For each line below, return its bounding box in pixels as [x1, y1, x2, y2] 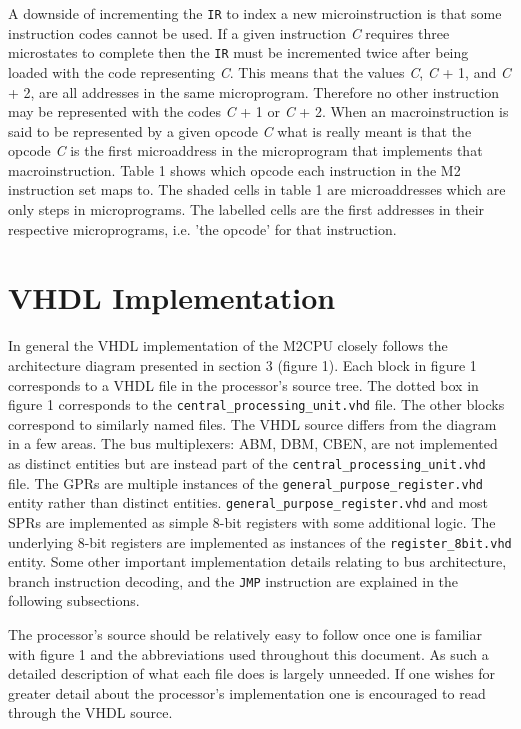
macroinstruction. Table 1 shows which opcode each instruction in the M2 [8, 159, 461, 180]
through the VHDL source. [8, 702, 173, 723]
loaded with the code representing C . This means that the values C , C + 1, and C [8, 61, 511, 82]
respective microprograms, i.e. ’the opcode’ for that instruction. [8, 218, 397, 239]
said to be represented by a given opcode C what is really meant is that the [8, 120, 472, 141]
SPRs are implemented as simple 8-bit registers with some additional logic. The [8, 511, 496, 532]
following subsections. [8, 590, 140, 611]
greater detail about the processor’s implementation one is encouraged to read [8, 682, 486, 703]
